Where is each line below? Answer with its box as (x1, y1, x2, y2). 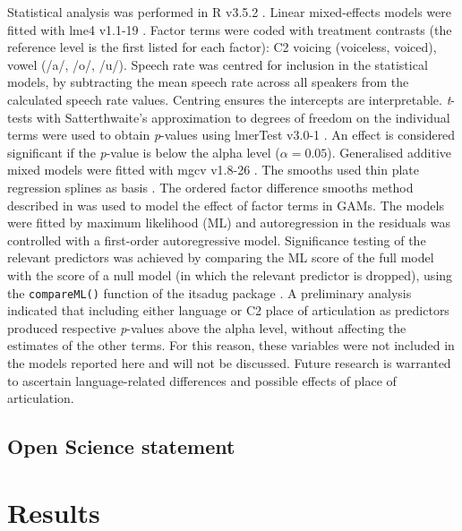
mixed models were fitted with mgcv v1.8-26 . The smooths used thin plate (7, 160, 419, 179)
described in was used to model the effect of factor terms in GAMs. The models (7, 195, 444, 214)
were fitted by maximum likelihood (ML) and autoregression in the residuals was (7, 213, 451, 232)
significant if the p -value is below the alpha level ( (7, 142, 280, 161)
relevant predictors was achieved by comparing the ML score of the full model (7, 248, 434, 267)
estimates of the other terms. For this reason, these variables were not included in (7, 336, 455, 355)
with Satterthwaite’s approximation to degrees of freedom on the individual (36, 107, 450, 126)
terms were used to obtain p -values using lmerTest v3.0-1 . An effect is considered (7, 125, 456, 144)
